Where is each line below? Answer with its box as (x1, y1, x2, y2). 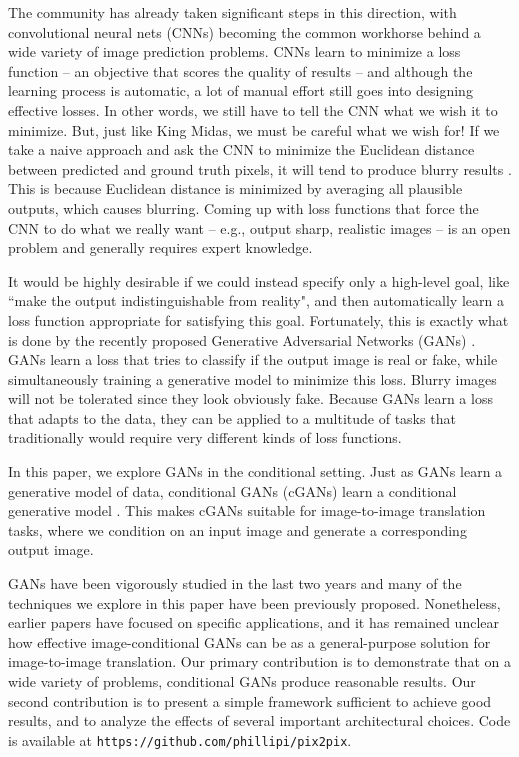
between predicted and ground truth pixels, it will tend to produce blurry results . (8, 158, 512, 179)
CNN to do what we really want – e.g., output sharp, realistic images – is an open (8, 217, 511, 238)
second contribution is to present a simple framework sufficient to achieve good (8, 690, 492, 711)
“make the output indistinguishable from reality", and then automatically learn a (8, 290, 504, 311)
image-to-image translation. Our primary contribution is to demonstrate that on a (8, 651, 511, 672)
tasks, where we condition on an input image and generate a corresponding (8, 519, 467, 540)
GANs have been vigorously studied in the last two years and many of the (8, 573, 462, 594)
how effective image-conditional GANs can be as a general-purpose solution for (8, 631, 491, 652)
